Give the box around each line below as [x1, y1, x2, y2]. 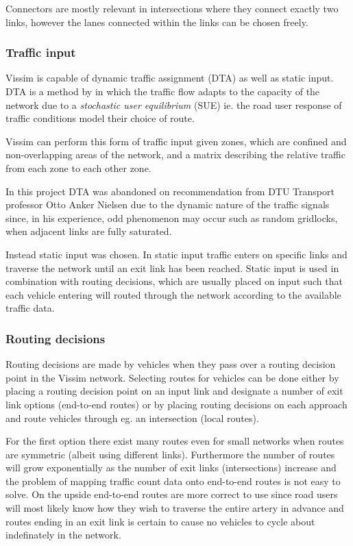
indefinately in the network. [5, 528, 121, 542]
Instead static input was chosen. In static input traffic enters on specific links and [5, 247, 348, 261]
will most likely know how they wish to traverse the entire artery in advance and [5, 501, 344, 515]
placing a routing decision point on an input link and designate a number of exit [5, 384, 343, 398]
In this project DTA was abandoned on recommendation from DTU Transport [5, 184, 334, 198]
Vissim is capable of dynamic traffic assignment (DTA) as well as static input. [5, 71, 334, 85]
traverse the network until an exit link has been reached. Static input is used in [5, 260, 339, 275]
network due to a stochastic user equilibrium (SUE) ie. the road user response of [5, 97, 342, 112]
